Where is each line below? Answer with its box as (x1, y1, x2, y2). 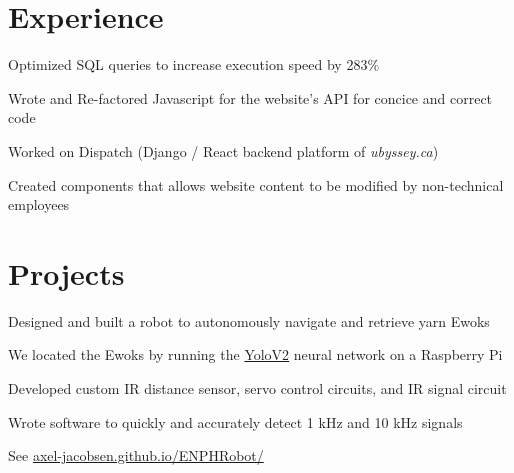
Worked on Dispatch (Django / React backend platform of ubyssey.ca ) (8, 140, 439, 161)
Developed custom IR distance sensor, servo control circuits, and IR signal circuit (8, 378, 507, 398)
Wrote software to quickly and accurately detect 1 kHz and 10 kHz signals (8, 411, 463, 432)
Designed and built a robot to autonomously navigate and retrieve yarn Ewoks (8, 310, 490, 331)
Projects (8, 252, 125, 293)
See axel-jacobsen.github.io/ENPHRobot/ (8, 445, 264, 466)
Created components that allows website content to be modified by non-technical (8, 174, 504, 195)
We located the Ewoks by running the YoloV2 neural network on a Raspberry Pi (8, 344, 503, 365)
